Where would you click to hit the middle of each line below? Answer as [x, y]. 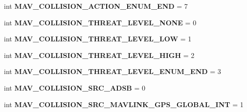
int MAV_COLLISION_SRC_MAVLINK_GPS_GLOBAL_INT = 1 [124, 104]
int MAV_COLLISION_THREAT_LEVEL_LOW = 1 [98, 39]
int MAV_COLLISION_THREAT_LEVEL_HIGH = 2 [99, 55]
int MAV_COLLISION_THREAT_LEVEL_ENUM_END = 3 [112, 71]
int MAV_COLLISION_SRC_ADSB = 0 [75, 87]
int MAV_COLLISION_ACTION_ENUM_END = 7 [96, 6]
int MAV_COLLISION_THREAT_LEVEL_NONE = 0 [100, 22]
